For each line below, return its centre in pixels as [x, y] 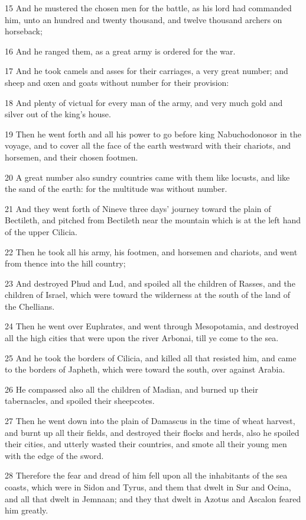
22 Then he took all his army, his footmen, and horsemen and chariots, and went [151, 251]
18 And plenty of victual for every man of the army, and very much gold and [144, 102]
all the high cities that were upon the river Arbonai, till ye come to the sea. [142, 338]
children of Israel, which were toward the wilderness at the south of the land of [148, 295]
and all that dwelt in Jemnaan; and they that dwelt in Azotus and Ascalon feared [153, 498]
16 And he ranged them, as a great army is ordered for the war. [120, 51]
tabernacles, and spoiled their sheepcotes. [80, 401]
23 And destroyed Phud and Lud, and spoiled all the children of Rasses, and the [150, 283]
